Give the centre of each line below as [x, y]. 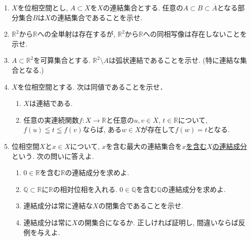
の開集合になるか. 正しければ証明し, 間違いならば [158, 222]
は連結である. [51, 103]
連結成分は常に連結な [58, 206]
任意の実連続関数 [51, 120]
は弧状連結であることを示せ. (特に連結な [174, 60]
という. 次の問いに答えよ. [53, 156]
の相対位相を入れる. [85, 189]
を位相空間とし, [43, 7]
